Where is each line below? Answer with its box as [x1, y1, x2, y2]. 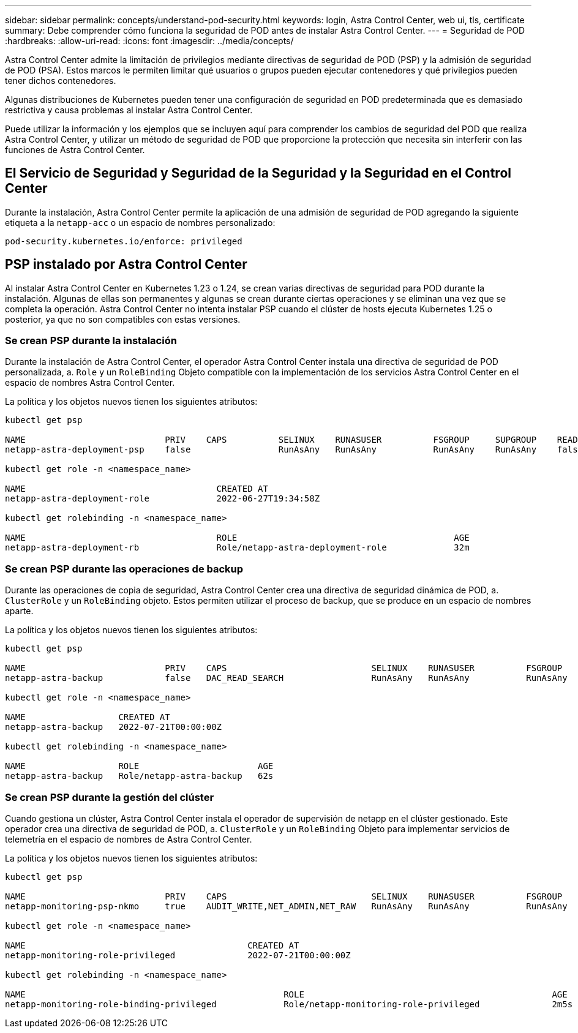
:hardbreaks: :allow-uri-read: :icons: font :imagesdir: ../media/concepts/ [5, 36, 294, 46]
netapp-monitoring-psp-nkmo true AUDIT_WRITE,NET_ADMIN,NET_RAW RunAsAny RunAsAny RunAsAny [5, 901, 568, 911]
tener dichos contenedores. [5, 75, 116, 86]
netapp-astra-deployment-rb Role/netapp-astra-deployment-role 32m [5, 543, 470, 553]
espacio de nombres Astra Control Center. [5, 377, 175, 388]
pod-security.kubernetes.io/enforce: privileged [5, 236, 242, 246]
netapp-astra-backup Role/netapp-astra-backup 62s [5, 771, 274, 781]
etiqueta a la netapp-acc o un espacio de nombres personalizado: [5, 217, 276, 228]
